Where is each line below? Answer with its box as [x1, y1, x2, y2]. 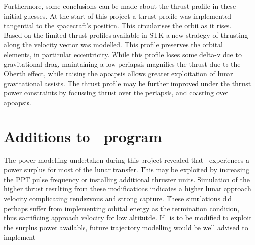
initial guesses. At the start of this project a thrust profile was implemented [4, 10, 232, 21]
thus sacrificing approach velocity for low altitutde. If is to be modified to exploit [4, 213, 252, 223]
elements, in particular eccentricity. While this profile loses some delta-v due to [4, 49, 242, 59]
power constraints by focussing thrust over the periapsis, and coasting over [4, 88, 229, 98]
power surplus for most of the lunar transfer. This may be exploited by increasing [4, 164, 250, 175]
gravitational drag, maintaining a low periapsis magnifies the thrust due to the [4, 59, 241, 69]
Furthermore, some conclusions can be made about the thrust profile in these [4, 1, 236, 11]
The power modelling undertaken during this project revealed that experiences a [4, 154, 249, 165]
